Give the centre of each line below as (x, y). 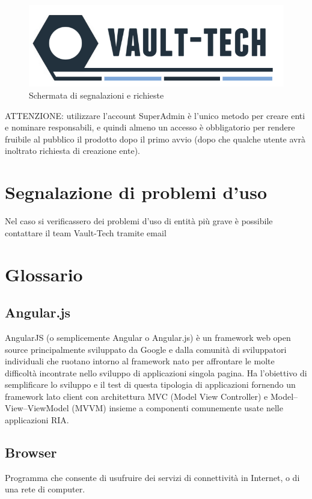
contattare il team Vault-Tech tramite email (86, 232)
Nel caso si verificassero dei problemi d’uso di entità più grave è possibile (139, 221)
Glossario (44, 274)
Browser (31, 452)
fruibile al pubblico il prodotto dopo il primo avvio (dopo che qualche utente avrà (155, 139)
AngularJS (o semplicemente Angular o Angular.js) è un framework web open (148, 337)
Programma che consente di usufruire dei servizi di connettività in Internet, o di (152, 477)
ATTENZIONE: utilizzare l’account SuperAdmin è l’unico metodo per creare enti (155, 115)
